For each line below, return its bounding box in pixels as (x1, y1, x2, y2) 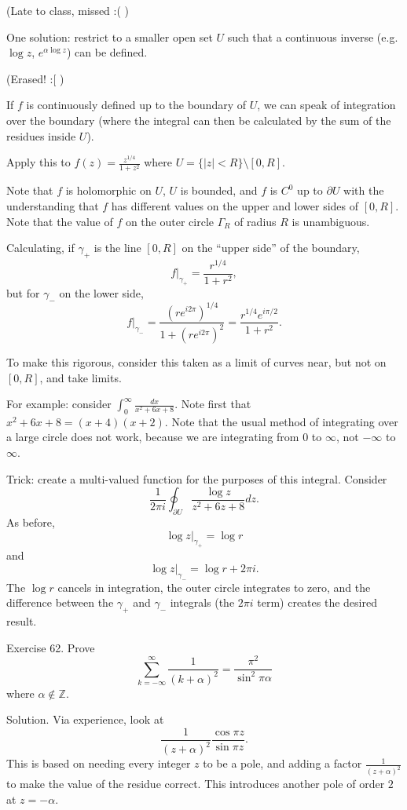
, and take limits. (39, 369, 122, 385)
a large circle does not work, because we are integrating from (6, 429, 299, 445)
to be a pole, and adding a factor (203, 755, 362, 772)
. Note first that (174, 396, 251, 412)
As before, (6, 514, 55, 531)
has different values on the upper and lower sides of (111, 197, 359, 213)
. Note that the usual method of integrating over (164, 413, 398, 429)
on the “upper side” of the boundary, (181, 239, 360, 256)
